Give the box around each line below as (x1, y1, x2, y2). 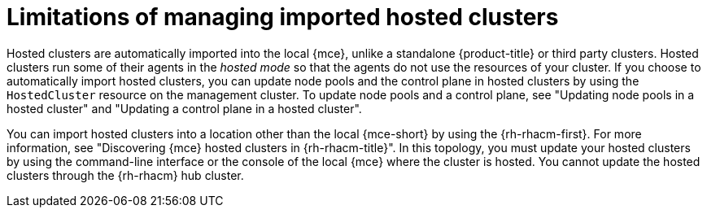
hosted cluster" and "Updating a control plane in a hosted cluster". (7, 101, 362, 116)
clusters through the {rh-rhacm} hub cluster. (7, 168, 244, 182)
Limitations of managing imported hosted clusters (7, 3, 559, 31)
